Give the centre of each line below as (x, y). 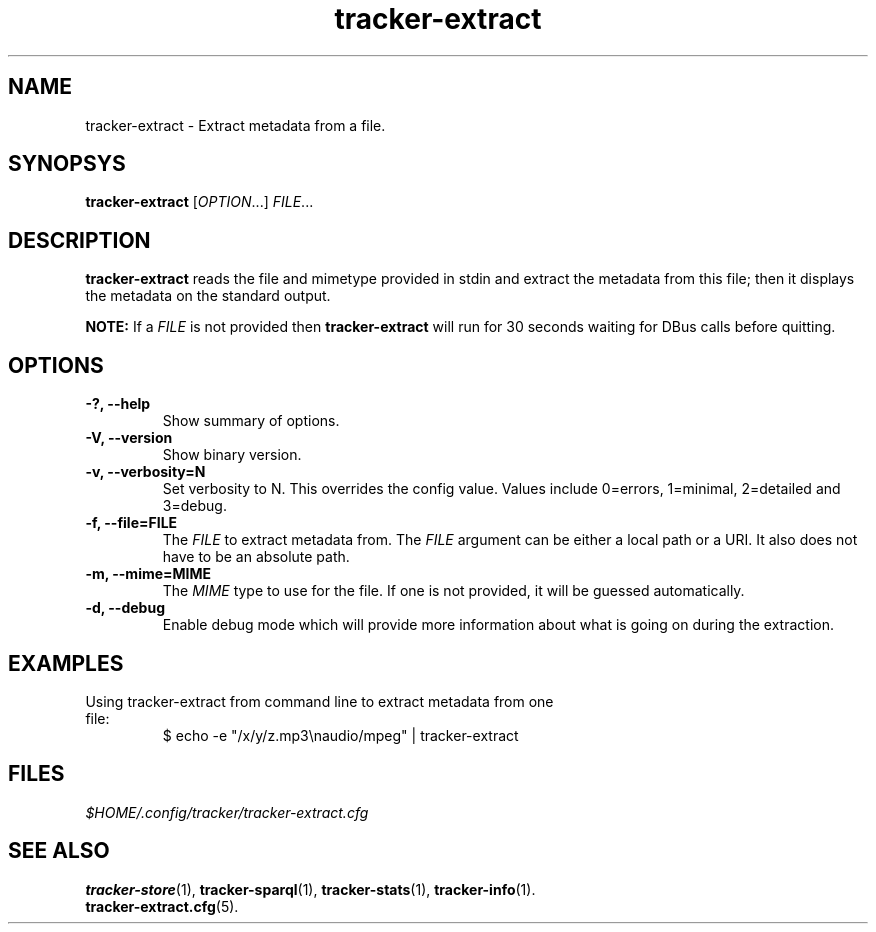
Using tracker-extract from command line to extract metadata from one (319, 701)
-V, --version (129, 438)
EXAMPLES (66, 663)
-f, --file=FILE (131, 523)
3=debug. (194, 506)
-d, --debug (125, 608)
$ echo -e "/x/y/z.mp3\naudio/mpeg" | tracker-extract (340, 735)
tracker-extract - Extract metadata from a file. (235, 125)
